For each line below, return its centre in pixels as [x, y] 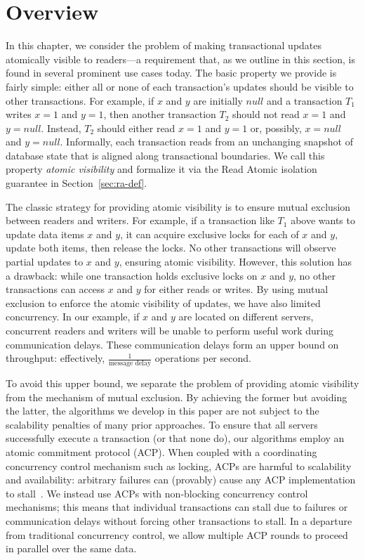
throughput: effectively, [55, 358]
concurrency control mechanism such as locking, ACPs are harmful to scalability [179, 465]
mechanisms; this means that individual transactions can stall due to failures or [177, 507]
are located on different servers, [246, 317]
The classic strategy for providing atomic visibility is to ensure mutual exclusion [178, 206]
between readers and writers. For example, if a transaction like [140, 220]
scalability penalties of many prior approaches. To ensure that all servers [162, 424]
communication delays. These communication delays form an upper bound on [172, 344]
